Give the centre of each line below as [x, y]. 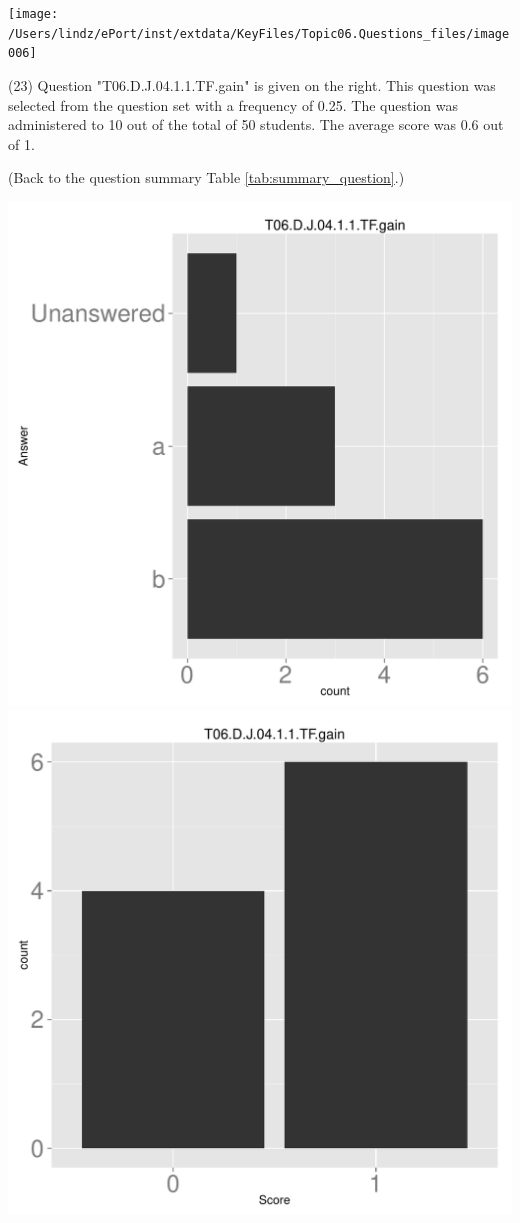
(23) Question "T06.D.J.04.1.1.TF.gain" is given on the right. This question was [252, 84]
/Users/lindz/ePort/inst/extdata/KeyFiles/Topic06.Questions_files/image [259, 33]
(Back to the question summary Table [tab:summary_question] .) [206, 177]
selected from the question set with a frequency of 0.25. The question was [233, 104]
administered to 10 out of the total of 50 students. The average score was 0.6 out [256, 124]
